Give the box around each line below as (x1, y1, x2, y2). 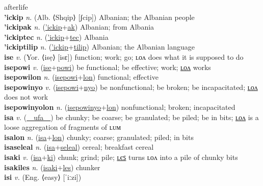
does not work (4, 91, 48, 102)
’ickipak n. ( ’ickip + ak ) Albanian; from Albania (4, 21, 154, 32)
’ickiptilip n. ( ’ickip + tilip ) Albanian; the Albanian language (4, 41, 195, 52)
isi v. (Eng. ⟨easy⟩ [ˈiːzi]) (4, 172, 82, 182)
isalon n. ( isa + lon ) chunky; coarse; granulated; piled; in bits (4, 131, 194, 142)
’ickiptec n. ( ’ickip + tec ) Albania (4, 31, 109, 42)
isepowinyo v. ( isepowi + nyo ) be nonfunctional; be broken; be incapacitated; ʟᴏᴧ (4, 81, 258, 92)
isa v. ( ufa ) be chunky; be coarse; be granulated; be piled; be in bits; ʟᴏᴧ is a (4, 111, 259, 122)
